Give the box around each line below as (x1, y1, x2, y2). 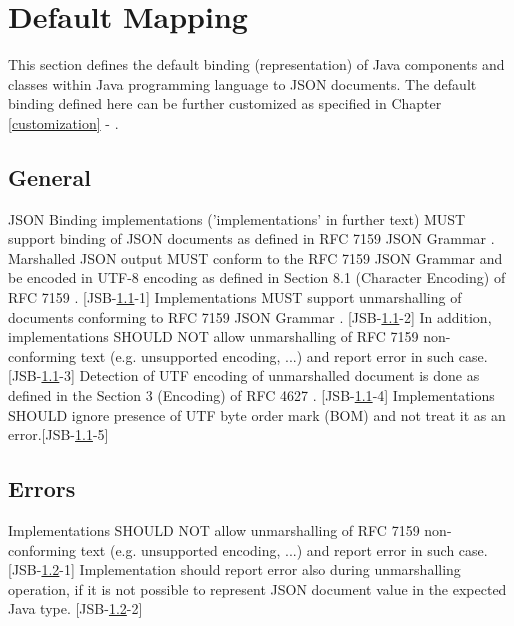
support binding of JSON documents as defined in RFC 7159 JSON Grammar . (8, 228, 495, 249)
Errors (8, 473, 76, 504)
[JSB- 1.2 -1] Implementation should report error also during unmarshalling (8, 559, 461, 580)
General (8, 161, 91, 192)
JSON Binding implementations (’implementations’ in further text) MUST (8, 208, 466, 229)
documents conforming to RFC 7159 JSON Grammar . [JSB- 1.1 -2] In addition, (8, 306, 492, 327)
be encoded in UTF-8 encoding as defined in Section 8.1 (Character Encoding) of (8, 267, 506, 288)
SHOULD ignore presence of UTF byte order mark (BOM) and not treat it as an (8, 404, 506, 425)
